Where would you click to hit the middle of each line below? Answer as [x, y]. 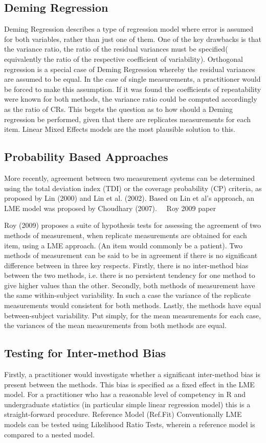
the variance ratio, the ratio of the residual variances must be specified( [116, 49]
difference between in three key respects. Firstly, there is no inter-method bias [126, 265]
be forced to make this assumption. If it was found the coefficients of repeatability [133, 89]
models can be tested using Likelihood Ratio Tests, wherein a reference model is [130, 424]
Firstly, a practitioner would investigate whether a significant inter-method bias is [132, 374]
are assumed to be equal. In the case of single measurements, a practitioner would [132, 79]
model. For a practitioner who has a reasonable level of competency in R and [125, 394]
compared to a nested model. [50, 434]
